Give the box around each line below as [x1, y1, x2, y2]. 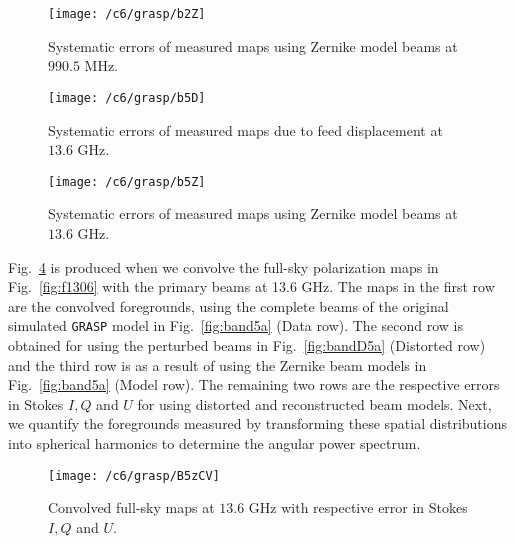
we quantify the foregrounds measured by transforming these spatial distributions [8, 413, 507, 434]
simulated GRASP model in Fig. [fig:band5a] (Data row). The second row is [8, 315, 463, 336]
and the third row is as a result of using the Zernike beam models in [8, 354, 427, 375]
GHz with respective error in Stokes [248, 497, 468, 518]
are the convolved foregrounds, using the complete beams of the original [8, 295, 449, 316]
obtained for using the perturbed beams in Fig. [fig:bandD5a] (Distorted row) [8, 334, 486, 355]
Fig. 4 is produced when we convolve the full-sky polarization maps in [8, 256, 439, 277]
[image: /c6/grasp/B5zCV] [48, 468, 220, 483]
